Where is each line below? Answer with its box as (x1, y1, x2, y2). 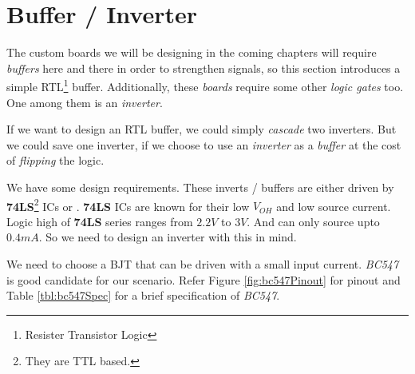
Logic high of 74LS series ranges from (6, 213, 193, 229)
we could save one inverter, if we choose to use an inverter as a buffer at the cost (6, 136, 401, 153)
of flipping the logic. (6, 152, 105, 169)
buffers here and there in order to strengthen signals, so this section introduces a (6, 59, 401, 76)
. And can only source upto (247, 213, 380, 229)
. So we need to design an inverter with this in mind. (38, 229, 297, 245)
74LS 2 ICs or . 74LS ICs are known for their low (6, 195, 250, 214)
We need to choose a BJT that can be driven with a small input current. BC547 (6, 255, 399, 272)
